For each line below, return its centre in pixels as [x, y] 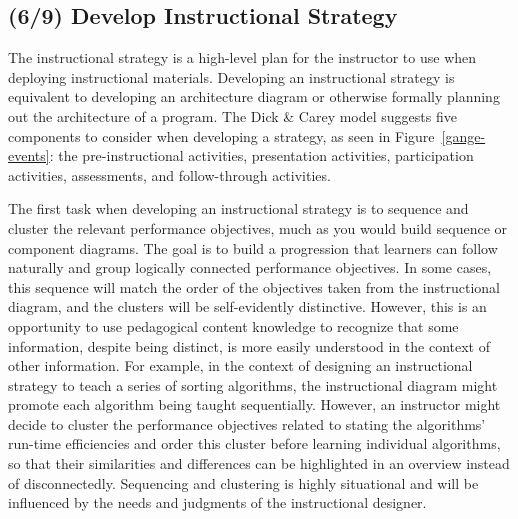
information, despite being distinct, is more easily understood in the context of [249, 345]
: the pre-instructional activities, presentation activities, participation [261, 155]
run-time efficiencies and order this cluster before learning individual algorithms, [254, 443]
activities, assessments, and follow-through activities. [169, 174]
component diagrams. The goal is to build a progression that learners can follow [253, 247]
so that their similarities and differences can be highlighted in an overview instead [259, 463]
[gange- [463, 135]
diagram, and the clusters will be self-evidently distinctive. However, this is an [247, 306]
